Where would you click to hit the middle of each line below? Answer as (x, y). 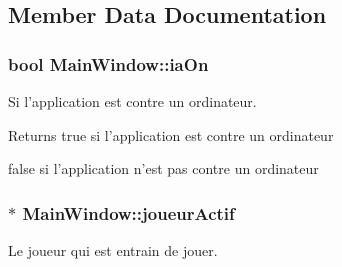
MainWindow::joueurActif (128, 212)
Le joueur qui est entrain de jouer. (113, 250)
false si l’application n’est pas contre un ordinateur (163, 168)
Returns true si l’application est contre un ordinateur (171, 134)
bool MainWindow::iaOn (108, 63)
